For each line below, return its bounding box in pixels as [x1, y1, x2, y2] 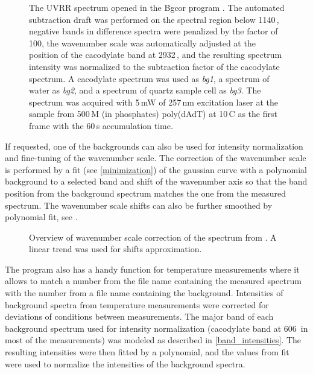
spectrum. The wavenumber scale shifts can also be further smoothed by [5, 198, 273, 211]
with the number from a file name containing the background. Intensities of [5, 287, 283, 299]
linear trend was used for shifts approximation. [29, 242, 202, 255]
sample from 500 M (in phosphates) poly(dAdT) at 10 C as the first [29, 107, 277, 120]
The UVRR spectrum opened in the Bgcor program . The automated [29, 1, 285, 13]
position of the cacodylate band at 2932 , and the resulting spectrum [29, 48, 282, 61]
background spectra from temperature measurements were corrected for [5, 298, 269, 311]
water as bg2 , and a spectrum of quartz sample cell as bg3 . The [29, 84, 261, 97]
